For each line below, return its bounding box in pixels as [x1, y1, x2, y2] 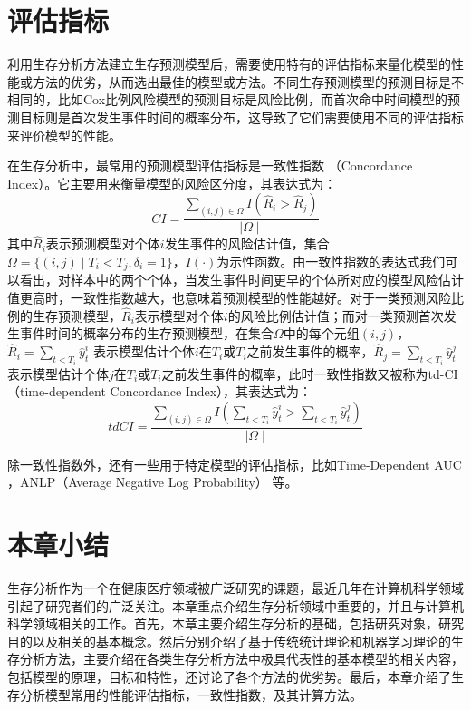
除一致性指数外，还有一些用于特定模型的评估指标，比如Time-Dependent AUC [7, 454, 462, 473]
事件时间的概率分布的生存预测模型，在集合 [19, 324, 274, 343]
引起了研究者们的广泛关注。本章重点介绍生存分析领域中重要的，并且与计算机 [7, 596, 464, 615]
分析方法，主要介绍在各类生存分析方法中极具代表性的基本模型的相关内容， [19, 649, 464, 668]
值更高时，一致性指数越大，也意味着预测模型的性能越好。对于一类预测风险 [7, 288, 451, 307]
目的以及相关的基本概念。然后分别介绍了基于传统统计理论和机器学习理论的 [7, 631, 451, 650]
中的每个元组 [283, 324, 360, 343]
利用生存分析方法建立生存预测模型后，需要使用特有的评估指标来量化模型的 [7, 54, 451, 73]
